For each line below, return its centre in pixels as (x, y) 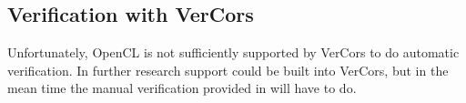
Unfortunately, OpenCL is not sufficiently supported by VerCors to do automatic (233, 52)
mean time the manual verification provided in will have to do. (182, 88)
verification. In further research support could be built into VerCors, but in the (228, 70)
